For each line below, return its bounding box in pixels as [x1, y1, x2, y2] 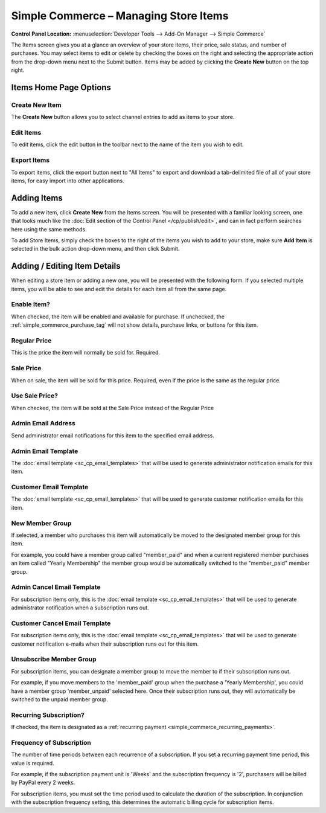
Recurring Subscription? [11, 710, 85, 719]
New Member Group [11, 519, 72, 527]
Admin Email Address [11, 419, 75, 428]
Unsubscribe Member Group [11, 655, 97, 664]
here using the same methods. [11, 225, 87, 233]
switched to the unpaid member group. [11, 695, 108, 703]
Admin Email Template [11, 447, 78, 455]
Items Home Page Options [11, 82, 112, 92]
